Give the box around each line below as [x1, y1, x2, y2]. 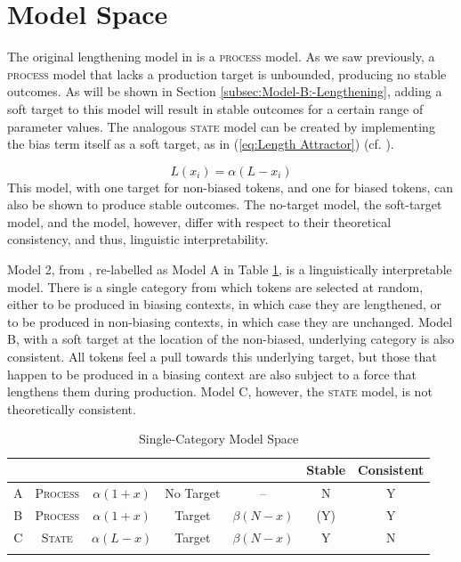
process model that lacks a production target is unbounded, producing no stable [7, 64, 447, 83]
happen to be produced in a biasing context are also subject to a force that [7, 364, 417, 383]
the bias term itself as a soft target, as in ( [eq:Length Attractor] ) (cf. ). [7, 134, 394, 153]
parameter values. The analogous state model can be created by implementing [7, 117, 435, 135]
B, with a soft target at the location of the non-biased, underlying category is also [7, 330, 455, 348]
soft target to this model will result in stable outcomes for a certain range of [7, 99, 424, 118]
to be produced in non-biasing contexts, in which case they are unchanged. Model [7, 312, 453, 330]
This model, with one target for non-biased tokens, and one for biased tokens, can [7, 177, 454, 196]
